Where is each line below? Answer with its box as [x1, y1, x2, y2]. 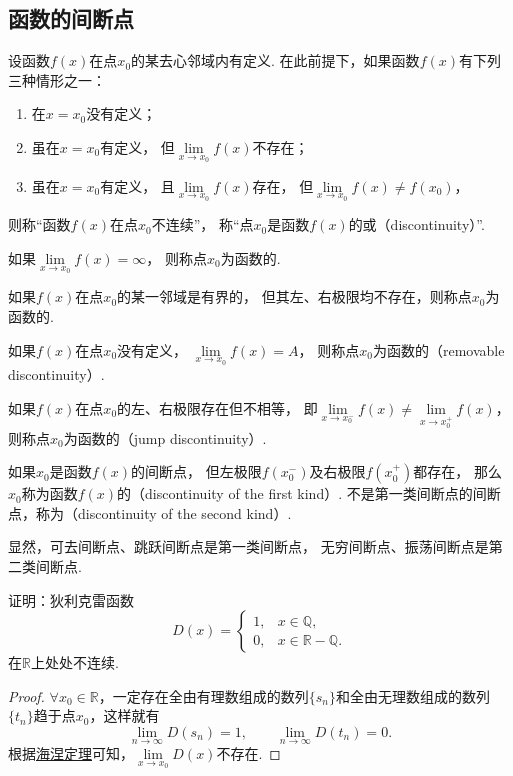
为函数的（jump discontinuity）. [63, 427, 267, 448]
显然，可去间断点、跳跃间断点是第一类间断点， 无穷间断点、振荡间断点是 [8, 536, 489, 557]
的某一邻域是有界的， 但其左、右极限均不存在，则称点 [117, 286, 472, 307]
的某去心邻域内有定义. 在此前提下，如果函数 [131, 50, 420, 71]
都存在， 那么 [413, 461, 502, 482]
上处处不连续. [30, 652, 119, 673]
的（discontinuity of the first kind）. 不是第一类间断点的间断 [117, 483, 501, 504]
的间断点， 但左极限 [131, 461, 262, 482]
